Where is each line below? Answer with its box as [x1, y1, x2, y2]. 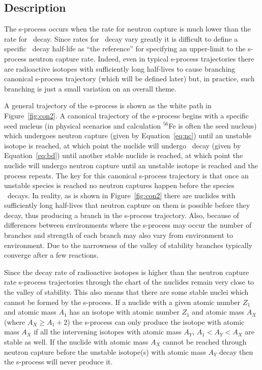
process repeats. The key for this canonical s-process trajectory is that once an [4, 170, 249, 180]
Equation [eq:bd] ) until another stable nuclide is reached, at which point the [4, 150, 243, 161]
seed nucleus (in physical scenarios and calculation [4, 120, 161, 131]
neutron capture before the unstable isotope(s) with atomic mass [4, 346, 206, 357]
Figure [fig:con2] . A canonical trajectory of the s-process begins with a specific [4, 110, 249, 120]
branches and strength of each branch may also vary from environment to [4, 230, 234, 240]
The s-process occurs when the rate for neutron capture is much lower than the [4, 23, 251, 34]
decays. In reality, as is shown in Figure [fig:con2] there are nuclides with [7, 190, 236, 200]
